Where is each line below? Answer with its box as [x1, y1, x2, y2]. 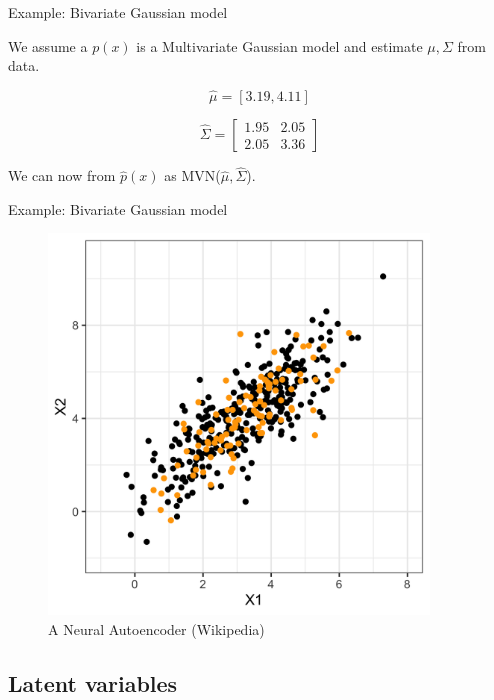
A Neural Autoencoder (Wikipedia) [48, 618, 265, 639]
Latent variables [8, 667, 178, 698]
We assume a [8, 35, 88, 56]
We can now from [8, 165, 116, 186]
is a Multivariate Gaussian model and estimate [136, 35, 423, 56]
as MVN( [164, 165, 221, 186]
